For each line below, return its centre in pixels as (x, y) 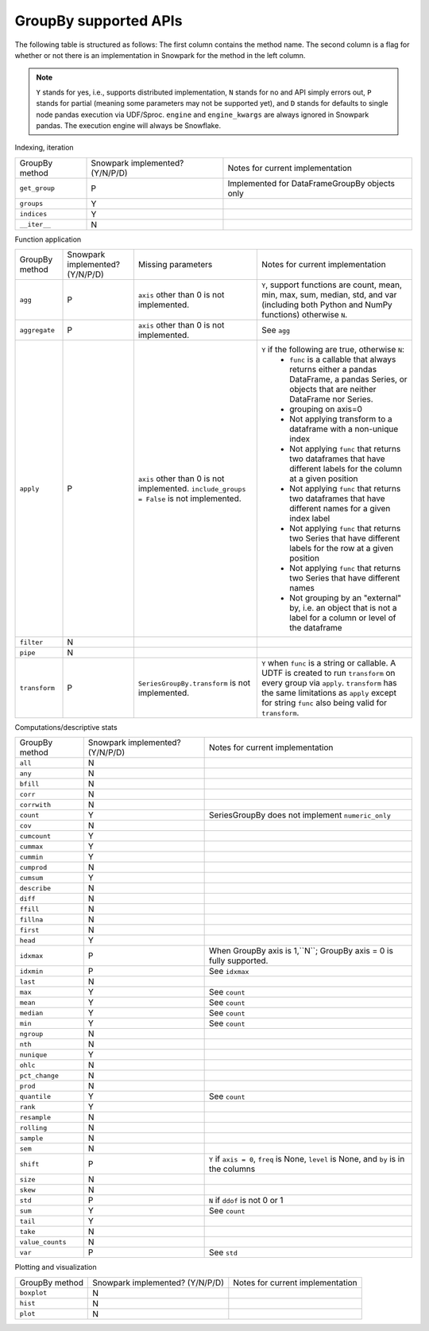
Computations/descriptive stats (66, 728)
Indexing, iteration (44, 148)
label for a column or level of (343, 618)
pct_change (39, 1075)
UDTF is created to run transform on (329, 673)
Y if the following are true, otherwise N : (333, 350)
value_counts (43, 1242)
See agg (276, 330)
